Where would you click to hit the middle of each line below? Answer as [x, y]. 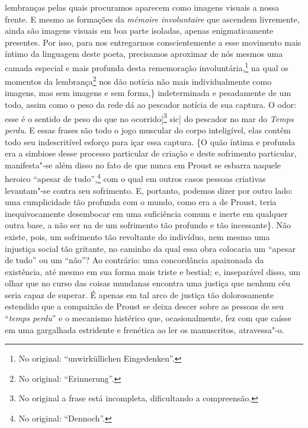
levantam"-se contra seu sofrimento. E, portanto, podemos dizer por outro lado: [149, 190]
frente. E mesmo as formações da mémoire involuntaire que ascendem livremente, [152, 19]
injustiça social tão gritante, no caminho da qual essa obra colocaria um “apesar [150, 248]
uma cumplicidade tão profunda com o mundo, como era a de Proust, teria [141, 202]
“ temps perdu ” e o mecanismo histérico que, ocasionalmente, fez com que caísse [148, 318]
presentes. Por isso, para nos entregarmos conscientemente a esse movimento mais [153, 42]
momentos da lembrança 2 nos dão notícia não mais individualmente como [138, 80]
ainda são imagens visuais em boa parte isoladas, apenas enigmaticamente [139, 31]
